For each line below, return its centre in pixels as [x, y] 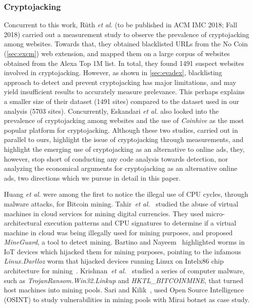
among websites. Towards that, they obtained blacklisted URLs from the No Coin [126, 44]
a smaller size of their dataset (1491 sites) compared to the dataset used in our [122, 101]
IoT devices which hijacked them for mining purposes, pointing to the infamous [123, 251]
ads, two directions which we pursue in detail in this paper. [92, 177]
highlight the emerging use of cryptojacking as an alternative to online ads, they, [124, 149]
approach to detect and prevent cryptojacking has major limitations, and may [120, 82]
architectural [23, 223]
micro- [215, 213]
